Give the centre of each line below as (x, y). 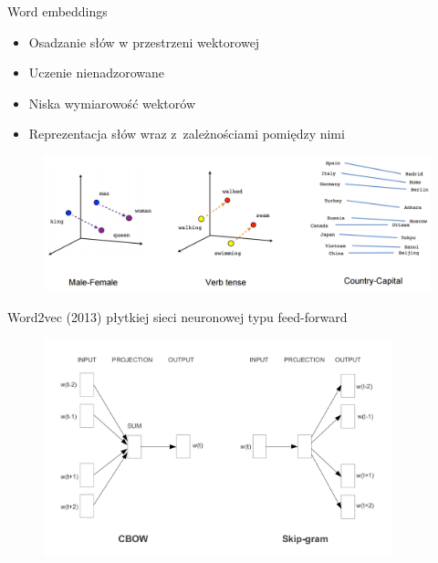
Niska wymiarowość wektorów (112, 103)
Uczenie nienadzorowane (96, 73)
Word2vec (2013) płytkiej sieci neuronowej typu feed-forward (177, 316)
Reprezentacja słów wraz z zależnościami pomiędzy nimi (187, 134)
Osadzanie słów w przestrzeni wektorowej (144, 42)
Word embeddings (57, 11)
